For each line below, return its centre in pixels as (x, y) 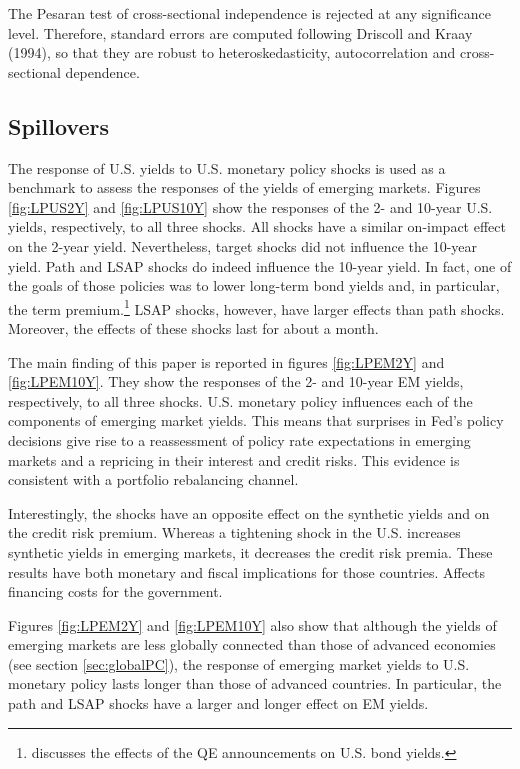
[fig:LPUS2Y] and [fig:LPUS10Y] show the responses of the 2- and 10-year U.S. (250, 206)
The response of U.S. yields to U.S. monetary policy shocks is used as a (227, 167)
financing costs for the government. (115, 591)
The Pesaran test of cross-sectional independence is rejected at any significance (250, 13)
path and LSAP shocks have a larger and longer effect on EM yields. (218, 703)
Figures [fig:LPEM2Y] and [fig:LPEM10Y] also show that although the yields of (252, 624)
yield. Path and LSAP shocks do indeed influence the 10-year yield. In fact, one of (260, 265)
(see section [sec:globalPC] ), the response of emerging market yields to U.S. (239, 663)
